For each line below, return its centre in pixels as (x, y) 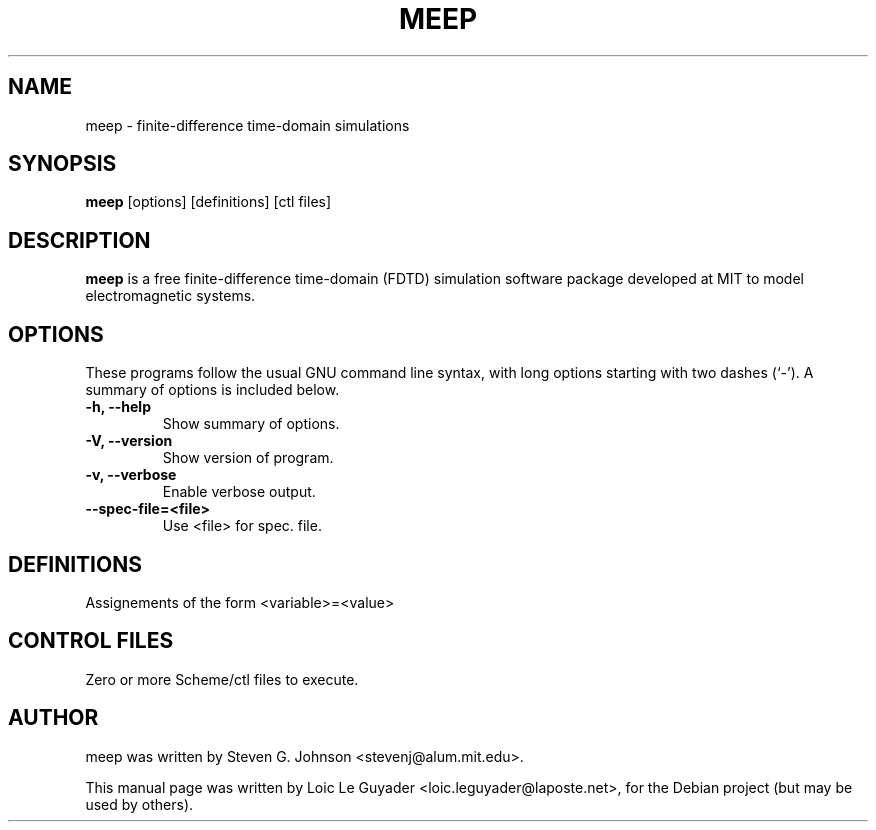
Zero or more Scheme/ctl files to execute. (222, 679)
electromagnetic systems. (170, 296)
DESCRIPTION (79, 240)
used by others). (139, 804)
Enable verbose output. (239, 492)
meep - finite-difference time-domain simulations (247, 125)
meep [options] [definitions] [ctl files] (208, 202)
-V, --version (129, 441)
